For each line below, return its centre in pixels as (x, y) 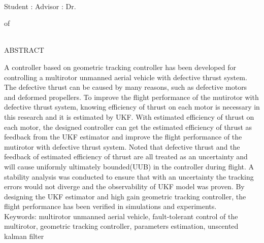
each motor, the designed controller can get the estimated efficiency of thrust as (128, 127)
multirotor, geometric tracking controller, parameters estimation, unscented (121, 226)
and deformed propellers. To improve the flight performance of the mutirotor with (131, 97)
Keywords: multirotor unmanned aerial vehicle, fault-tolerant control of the (121, 216)
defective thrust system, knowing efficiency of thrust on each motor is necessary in (132, 107)
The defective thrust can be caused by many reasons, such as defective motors (126, 87)
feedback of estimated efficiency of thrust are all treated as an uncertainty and (126, 157)
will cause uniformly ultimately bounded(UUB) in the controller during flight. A (129, 166)
